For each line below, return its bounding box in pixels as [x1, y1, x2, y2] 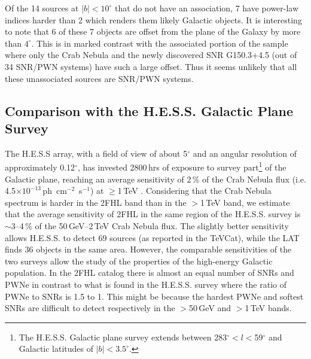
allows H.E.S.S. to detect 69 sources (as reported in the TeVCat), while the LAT [5, 231, 300, 244]
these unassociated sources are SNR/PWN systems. [5, 72, 194, 84]
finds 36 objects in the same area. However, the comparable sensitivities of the [5, 243, 292, 255]
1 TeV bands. [245, 302, 292, 314]
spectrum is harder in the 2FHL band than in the [5, 196, 187, 208]
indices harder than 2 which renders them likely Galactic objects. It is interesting [5, 13, 302, 26]
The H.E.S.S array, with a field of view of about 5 [5, 147, 188, 159]
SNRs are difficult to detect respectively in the [5, 302, 175, 314]
